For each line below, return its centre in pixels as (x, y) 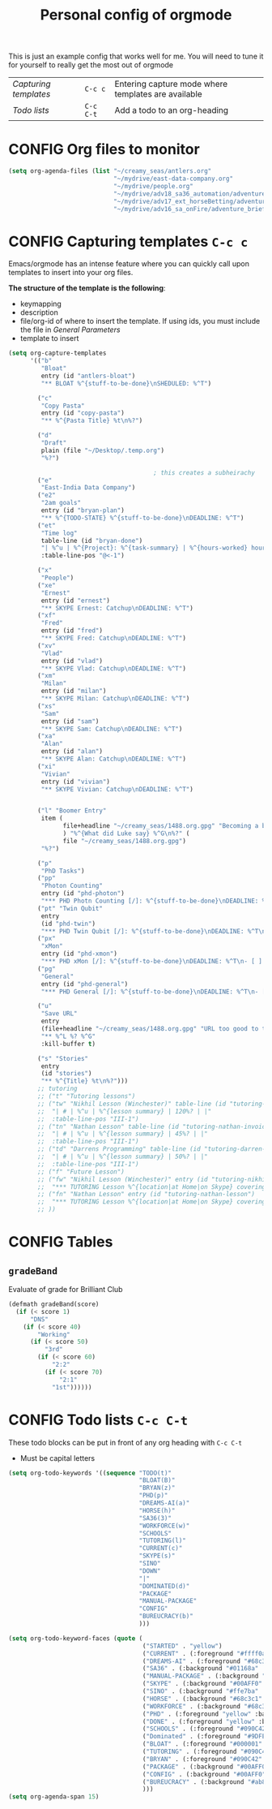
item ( (52, 818)
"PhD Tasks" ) (63, 871)
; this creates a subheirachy (204, 472)
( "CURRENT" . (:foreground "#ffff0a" (206, 1653)
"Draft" (54, 443)
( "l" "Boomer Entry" (72, 811)
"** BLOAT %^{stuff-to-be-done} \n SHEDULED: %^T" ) (126, 383)
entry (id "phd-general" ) (85, 984)
